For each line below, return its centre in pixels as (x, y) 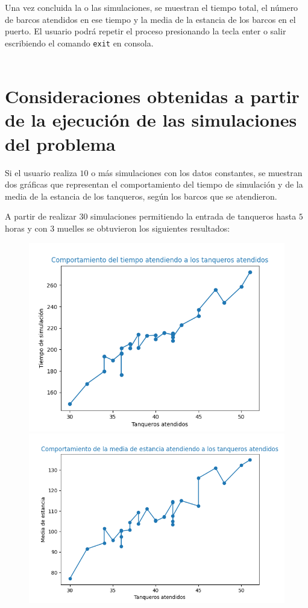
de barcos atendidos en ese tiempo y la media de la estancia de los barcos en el (150, 19)
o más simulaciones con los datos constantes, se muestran (197, 172)
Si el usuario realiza (41, 172)
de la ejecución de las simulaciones (151, 120)
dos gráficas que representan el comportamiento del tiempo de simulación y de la (154, 184)
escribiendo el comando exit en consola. (79, 43)
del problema (60, 143)
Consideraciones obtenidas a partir (152, 96)
